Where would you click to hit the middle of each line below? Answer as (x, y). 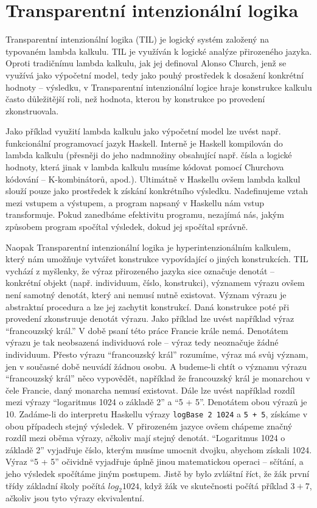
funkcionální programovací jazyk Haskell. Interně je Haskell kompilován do (144, 143)
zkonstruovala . (32, 110)
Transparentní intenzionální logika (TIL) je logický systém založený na (137, 39)
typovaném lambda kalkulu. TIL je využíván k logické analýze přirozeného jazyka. (159, 51)
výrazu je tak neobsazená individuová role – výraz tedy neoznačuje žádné (142, 342)
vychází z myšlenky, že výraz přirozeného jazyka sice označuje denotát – (140, 270)
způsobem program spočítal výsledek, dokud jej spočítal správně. (127, 227)
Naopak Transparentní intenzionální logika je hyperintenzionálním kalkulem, (148, 247)
